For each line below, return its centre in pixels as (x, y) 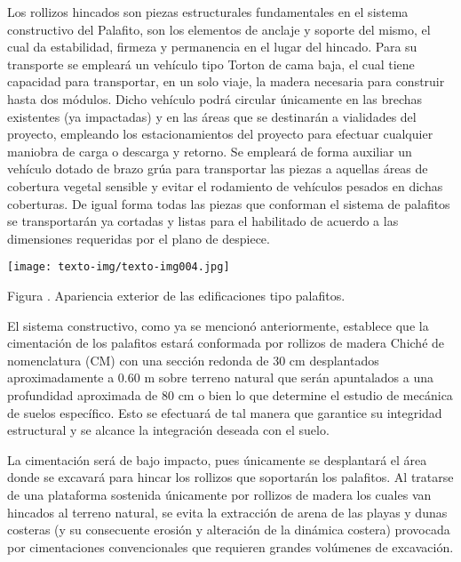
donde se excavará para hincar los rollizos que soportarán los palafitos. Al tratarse (230, 477)
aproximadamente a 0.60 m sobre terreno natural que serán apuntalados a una (220, 377)
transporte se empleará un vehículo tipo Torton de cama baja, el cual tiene (211, 64)
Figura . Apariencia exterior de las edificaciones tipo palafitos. (176, 295)
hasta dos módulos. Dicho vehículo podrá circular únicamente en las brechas (215, 98)
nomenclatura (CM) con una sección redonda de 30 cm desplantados (193, 360)
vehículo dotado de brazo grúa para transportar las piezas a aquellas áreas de (218, 169)
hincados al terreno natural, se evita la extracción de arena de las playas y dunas (227, 512)
